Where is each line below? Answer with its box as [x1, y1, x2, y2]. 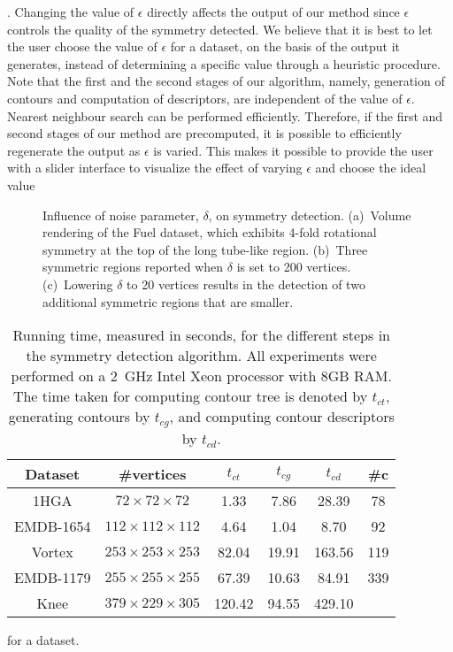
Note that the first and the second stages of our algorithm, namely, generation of [7, 72, 445, 90]
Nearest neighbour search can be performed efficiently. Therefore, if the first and [7, 106, 443, 125]
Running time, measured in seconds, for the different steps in [12, 325, 390, 346]
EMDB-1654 [14, 516, 91, 537]
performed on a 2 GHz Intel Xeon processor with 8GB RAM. [11, 365, 392, 387]
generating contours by [8, 406, 150, 427]
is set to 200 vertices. [236, 257, 351, 276]
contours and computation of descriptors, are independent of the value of [7, 88, 403, 107]
